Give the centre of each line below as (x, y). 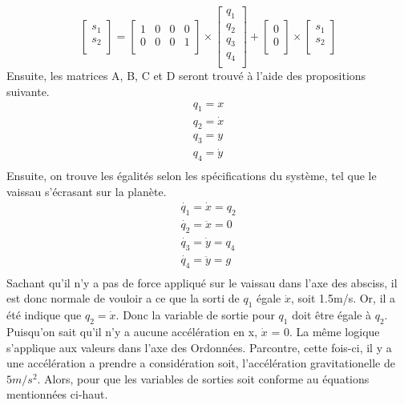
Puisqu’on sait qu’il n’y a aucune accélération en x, (132, 331)
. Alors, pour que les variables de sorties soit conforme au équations (203, 378)
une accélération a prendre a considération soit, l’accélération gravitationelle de (201, 363)
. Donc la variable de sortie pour (195, 315)
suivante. (28, 91)
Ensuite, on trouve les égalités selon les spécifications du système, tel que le (192, 176)
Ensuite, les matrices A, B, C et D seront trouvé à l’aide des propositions (186, 76)
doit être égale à (332, 315)
